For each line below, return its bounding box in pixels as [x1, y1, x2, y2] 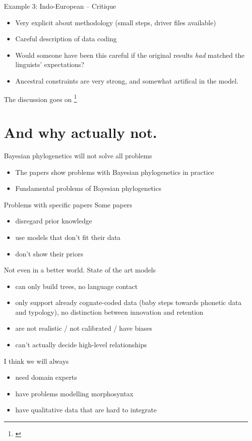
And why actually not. [4, 122, 157, 142]
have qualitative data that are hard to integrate [15, 405, 157, 415]
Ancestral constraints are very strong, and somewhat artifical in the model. [15, 75, 239, 85]
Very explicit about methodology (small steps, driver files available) [15, 17, 216, 27]
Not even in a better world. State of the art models [4, 265, 156, 275]
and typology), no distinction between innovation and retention [15, 306, 204, 317]
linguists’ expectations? [15, 59, 84, 69]
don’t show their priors [15, 248, 83, 258]
